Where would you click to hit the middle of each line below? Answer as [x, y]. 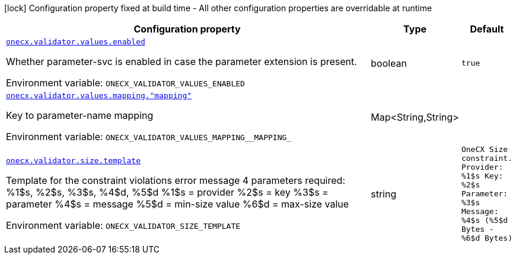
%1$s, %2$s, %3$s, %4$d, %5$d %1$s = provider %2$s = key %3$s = [167, 192]
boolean [389, 63]
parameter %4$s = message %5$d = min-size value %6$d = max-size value [178, 204]
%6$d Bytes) [487, 238]
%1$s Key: [482, 176]
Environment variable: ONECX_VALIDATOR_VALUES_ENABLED [125, 83]
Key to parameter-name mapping [80, 115]
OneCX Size [485, 149]
